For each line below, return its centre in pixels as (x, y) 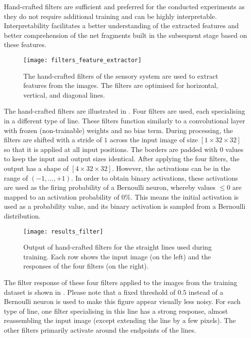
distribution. (22, 215)
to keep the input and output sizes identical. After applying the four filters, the (122, 159)
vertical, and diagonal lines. (64, 94)
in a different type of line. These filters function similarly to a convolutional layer (125, 120)
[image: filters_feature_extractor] (83, 60)
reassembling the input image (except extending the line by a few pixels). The (120, 320)
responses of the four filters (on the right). (86, 266)
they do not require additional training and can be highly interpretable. (110, 16)
